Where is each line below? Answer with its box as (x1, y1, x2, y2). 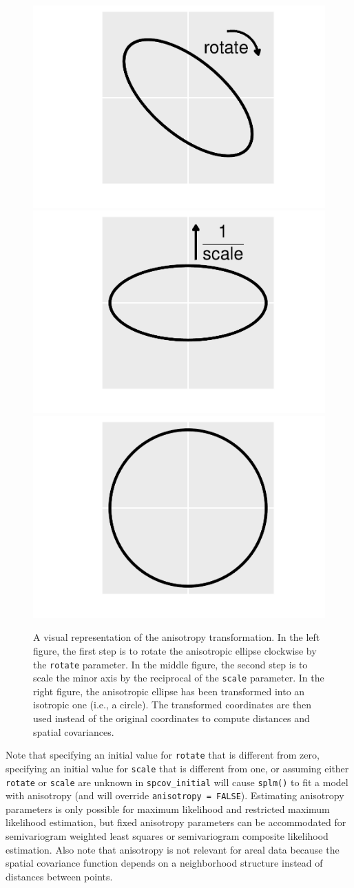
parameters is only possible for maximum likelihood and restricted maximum (6, 801, 330, 816)
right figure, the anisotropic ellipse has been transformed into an (33, 684, 305, 698)
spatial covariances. (33, 724, 114, 739)
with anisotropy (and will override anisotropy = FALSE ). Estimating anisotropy (6, 788, 344, 803)
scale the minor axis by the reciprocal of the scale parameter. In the (33, 670, 324, 685)
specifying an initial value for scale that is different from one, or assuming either (6, 761, 349, 775)
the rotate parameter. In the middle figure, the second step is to (33, 657, 308, 671)
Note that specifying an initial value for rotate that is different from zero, (6, 748, 320, 762)
